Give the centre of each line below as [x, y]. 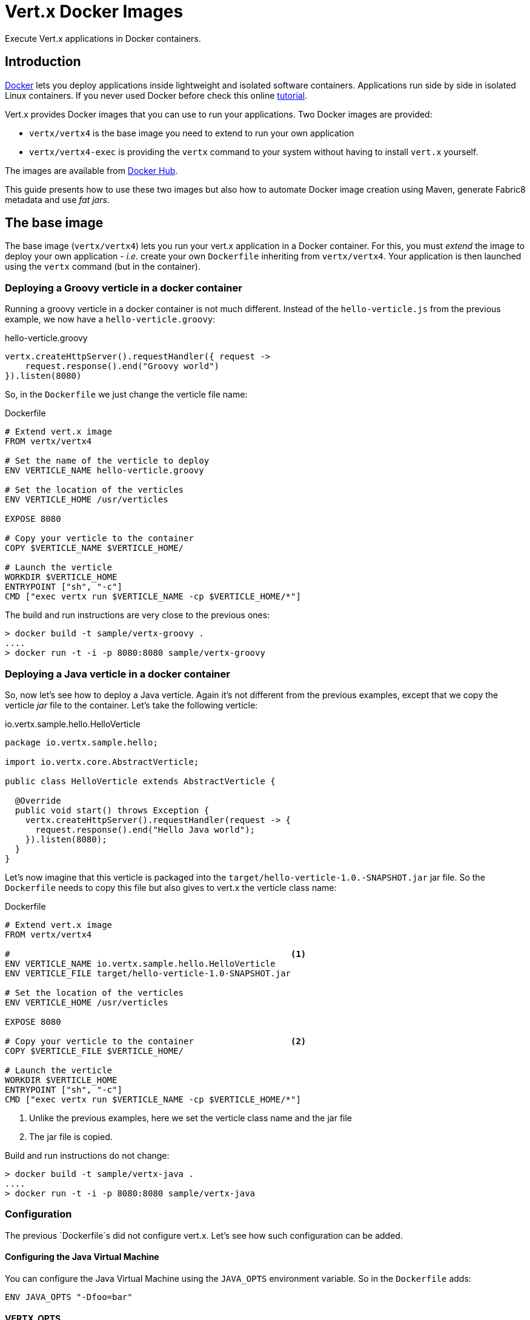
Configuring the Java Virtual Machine [82, 1257]
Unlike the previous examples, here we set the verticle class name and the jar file [191, 1118]
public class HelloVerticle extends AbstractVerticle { [140, 781]
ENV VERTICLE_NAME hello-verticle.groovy [104, 471]
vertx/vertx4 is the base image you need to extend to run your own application [192, 133]
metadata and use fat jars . [57, 199]
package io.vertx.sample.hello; [81, 742]
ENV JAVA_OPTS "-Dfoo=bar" [69, 1297]
